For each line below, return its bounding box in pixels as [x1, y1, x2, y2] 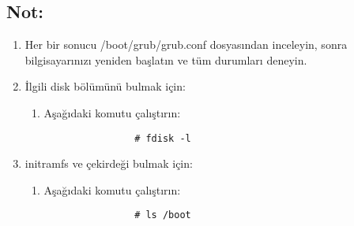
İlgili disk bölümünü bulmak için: [24, 78, 186, 94]
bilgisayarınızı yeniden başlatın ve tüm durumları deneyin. [24, 51, 307, 68]
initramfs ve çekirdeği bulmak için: [24, 155, 193, 172]
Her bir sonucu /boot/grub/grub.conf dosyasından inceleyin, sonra [24, 36, 348, 53]
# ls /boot [134, 209, 191, 221]
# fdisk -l [134, 132, 191, 144]
